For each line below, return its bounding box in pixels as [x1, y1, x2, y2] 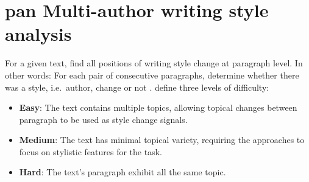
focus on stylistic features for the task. [19, 145, 162, 158]
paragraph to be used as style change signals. [19, 113, 188, 125]
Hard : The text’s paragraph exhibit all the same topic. [19, 166, 226, 178]
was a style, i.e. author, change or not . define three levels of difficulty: [5, 80, 269, 93]
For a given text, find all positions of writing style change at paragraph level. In [5, 57, 303, 69]
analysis [5, 21, 72, 46]
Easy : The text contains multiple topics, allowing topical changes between [19, 101, 297, 114]
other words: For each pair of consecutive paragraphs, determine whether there [5, 68, 299, 81]
